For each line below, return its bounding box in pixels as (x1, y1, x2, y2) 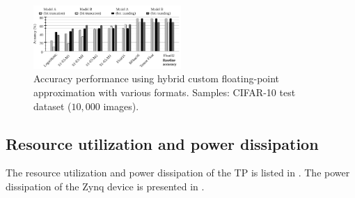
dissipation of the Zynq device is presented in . (6, 179, 205, 194)
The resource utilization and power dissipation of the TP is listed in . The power (6, 165, 350, 180)
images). (103, 98, 139, 113)
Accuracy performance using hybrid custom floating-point (33, 71, 280, 86)
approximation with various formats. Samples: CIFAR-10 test (33, 85, 296, 100)
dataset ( (33, 98, 72, 113)
